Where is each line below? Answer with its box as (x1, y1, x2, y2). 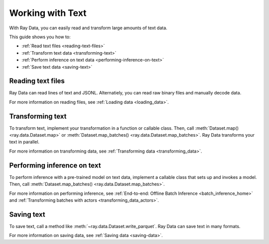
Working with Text (9, 7, 87, 18)
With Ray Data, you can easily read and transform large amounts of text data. (9, 25, 168, 31)
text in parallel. (9, 139, 40, 145)
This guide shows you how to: (9, 34, 71, 40)
